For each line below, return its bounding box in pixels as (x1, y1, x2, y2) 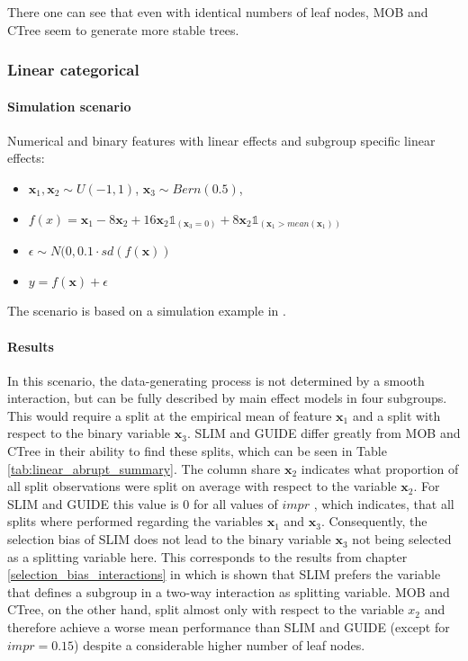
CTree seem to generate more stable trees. (7, 20, 239, 39)
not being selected (352, 530, 452, 549)
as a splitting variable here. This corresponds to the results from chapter (7, 547, 408, 566)
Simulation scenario (7, 96, 131, 115)
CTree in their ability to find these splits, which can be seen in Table (7, 442, 387, 460)
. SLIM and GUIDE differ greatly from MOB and (186, 424, 461, 442)
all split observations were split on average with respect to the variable (7, 477, 397, 496)
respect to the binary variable (7, 424, 171, 442)
